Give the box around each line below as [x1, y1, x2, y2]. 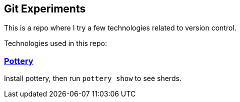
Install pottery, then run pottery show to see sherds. [4, 74, 181, 83]
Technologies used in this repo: [4, 39, 107, 48]
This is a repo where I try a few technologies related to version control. [4, 23, 236, 32]
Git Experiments [4, 2, 86, 15]
